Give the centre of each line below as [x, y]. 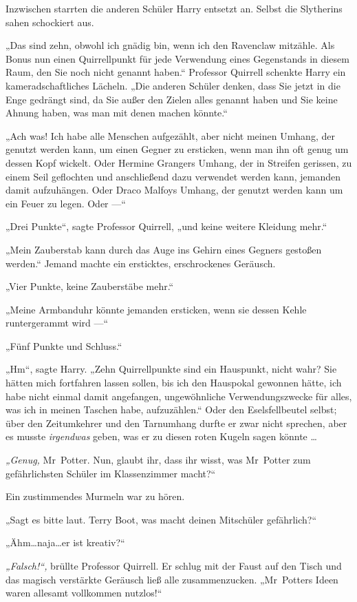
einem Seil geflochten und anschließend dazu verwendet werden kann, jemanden [173, 176]
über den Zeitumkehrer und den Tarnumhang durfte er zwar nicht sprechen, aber [176, 423]
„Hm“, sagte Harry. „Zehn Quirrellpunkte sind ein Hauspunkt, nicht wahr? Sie [171, 369]
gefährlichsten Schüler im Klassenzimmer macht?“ [111, 473]
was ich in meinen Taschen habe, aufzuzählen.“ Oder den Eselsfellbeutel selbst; [171, 409]
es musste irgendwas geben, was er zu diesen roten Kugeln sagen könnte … [161, 436]
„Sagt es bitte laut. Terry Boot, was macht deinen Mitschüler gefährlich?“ [161, 519]
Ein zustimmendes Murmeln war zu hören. [95, 496]
